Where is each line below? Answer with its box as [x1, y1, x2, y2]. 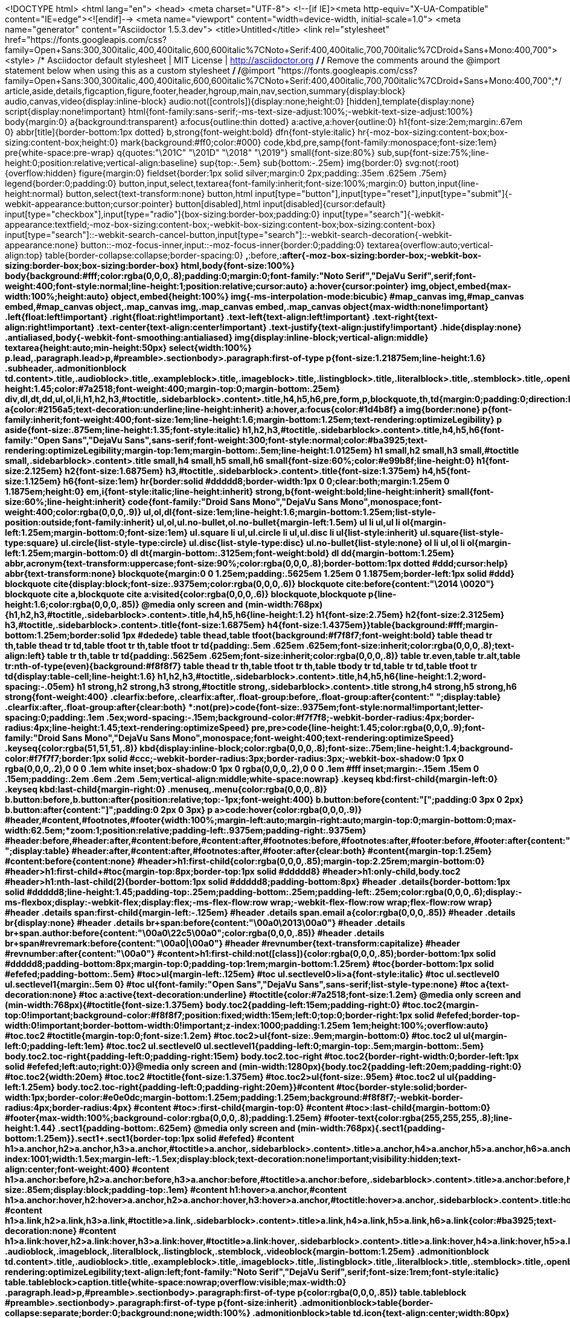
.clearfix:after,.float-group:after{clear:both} [5, 702, 187, 712]
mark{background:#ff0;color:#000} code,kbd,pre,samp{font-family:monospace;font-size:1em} [120, 137, 497, 147]
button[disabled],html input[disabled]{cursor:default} [175, 199, 386, 209]
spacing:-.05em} [5, 681, 75, 692]
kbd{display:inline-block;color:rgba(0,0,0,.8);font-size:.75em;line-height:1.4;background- [139, 743, 514, 753]
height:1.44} [5, 1123, 56, 1133]
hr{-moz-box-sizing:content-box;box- [357, 127, 508, 137]
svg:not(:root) [405, 158, 460, 168]
